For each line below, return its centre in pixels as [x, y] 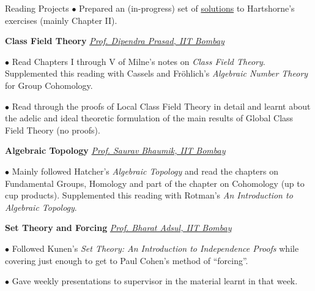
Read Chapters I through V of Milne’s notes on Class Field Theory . [139, 61]
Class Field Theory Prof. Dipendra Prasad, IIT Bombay [115, 41]
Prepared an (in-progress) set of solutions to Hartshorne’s [187, 8]
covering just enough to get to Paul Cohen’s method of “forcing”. [127, 260]
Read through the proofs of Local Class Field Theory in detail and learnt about [161, 106]
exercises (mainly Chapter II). [61, 20]
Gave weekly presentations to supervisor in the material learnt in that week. [155, 281]
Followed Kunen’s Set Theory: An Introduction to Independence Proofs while [155, 248]
